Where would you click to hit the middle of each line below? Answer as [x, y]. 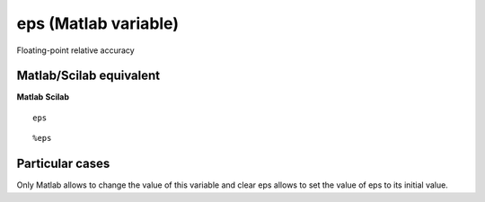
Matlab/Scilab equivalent [88, 76]
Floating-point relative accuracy [75, 50]
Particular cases [63, 164]
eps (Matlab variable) [98, 23]
